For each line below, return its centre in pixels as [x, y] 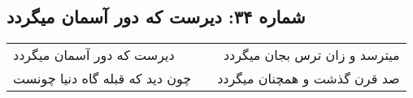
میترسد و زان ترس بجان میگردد [311, 55]
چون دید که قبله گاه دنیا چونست [102, 79]
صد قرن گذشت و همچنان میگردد [309, 79]
